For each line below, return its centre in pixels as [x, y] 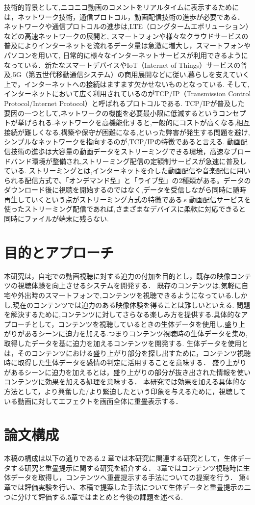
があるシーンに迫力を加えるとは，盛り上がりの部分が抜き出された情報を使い [127, 372]
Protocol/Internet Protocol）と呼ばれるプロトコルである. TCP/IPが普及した [124, 103]
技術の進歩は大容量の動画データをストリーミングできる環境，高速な [120, 151]
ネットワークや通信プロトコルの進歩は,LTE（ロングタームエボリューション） [127, 26]
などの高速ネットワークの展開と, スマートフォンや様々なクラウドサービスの [126, 36]
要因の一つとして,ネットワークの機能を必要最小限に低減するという [111, 113]
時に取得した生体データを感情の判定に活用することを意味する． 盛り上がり [125, 362]
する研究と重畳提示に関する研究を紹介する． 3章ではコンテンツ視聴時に [127, 467]
